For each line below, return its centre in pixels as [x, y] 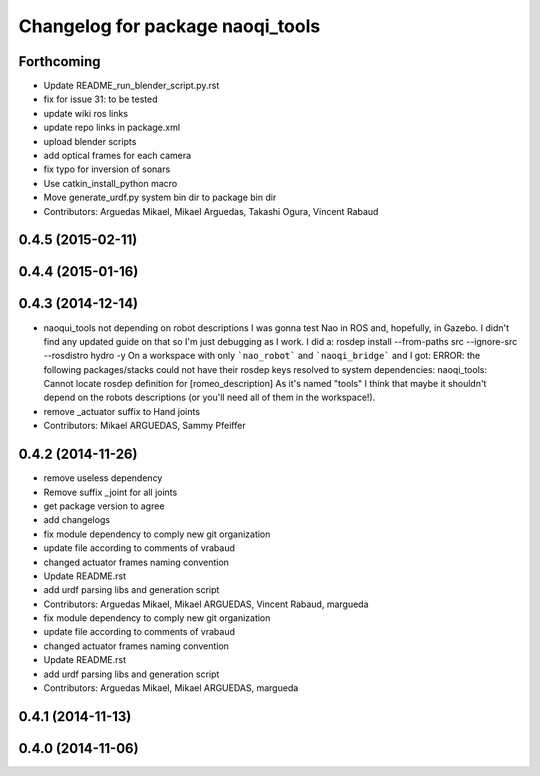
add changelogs [76, 520]
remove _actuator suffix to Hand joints [121, 411]
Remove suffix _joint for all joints [110, 492]
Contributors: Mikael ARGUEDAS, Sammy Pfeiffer [144, 426]
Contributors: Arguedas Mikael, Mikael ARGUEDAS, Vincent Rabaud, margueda [206, 604]
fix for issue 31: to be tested [101, 99]
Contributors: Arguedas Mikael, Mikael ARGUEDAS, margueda [171, 688]
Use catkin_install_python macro [110, 183]
